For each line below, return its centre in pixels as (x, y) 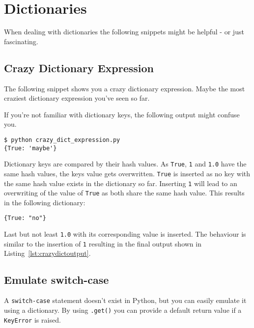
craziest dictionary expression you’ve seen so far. (77, 98)
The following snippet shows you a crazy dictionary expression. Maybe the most (125, 88)
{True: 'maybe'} (30, 148)
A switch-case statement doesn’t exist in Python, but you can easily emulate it (125, 300)
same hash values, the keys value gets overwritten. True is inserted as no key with (127, 173)
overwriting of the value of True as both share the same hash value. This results (124, 193)
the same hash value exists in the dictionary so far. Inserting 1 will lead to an (121, 183)
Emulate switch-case (56, 280)
